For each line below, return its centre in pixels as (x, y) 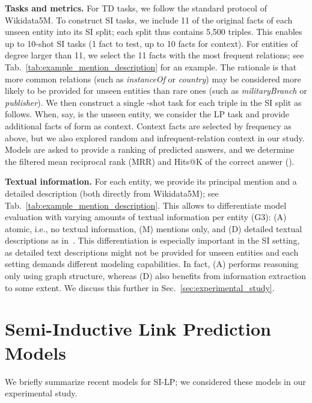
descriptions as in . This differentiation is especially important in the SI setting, (152, 240)
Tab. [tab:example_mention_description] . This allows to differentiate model (146, 205)
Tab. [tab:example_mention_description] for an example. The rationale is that (151, 66)
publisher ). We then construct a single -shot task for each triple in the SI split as (153, 102)
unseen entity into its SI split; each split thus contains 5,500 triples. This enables (154, 32)
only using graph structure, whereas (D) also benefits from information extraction (156, 276)
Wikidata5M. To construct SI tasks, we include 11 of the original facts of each (149, 20)
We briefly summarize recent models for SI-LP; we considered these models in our (155, 381)
